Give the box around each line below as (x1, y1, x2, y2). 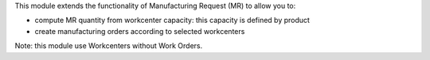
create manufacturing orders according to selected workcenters (34, 26, 245, 36)
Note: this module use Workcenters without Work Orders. (14, 41, 203, 51)
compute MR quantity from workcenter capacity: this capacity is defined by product (34, 16, 311, 25)
